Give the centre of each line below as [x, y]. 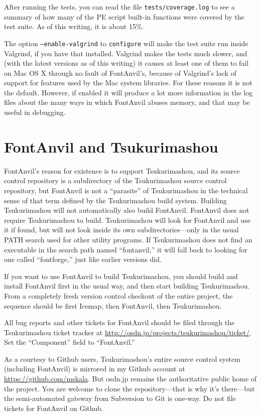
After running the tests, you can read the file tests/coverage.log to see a [119, 7]
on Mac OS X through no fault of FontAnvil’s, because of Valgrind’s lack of [120, 73]
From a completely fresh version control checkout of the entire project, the [118, 295]
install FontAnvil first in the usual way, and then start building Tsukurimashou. [127, 286]
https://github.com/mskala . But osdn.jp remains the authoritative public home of [130, 379]
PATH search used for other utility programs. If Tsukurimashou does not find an [128, 239]
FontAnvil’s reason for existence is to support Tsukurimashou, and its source [122, 170]
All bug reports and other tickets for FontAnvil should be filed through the [119, 322]
